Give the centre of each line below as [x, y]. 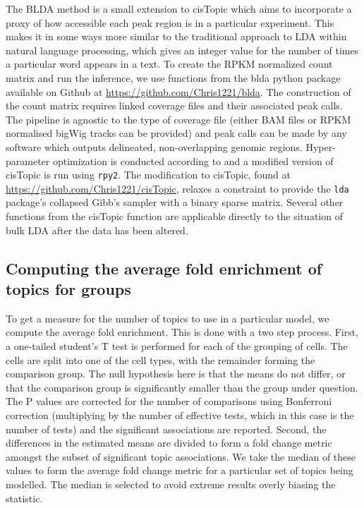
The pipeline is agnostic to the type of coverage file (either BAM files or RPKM [178, 119]
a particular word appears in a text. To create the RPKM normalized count [169, 64]
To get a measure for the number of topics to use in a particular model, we [168, 318]
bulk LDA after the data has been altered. [97, 230]
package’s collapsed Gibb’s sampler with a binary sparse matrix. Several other [175, 202]
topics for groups [68, 289]
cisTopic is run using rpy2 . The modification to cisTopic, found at [148, 175]
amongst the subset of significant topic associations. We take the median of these [181, 456]
